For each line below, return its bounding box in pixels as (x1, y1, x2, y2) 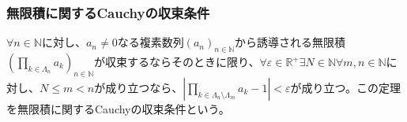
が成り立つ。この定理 (290, 79, 401, 95)
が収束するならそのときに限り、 (94, 54, 260, 70)
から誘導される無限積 (235, 34, 346, 50)
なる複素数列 (117, 34, 184, 50)
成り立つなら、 (105, 79, 183, 95)
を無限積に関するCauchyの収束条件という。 (6, 100, 230, 116)
